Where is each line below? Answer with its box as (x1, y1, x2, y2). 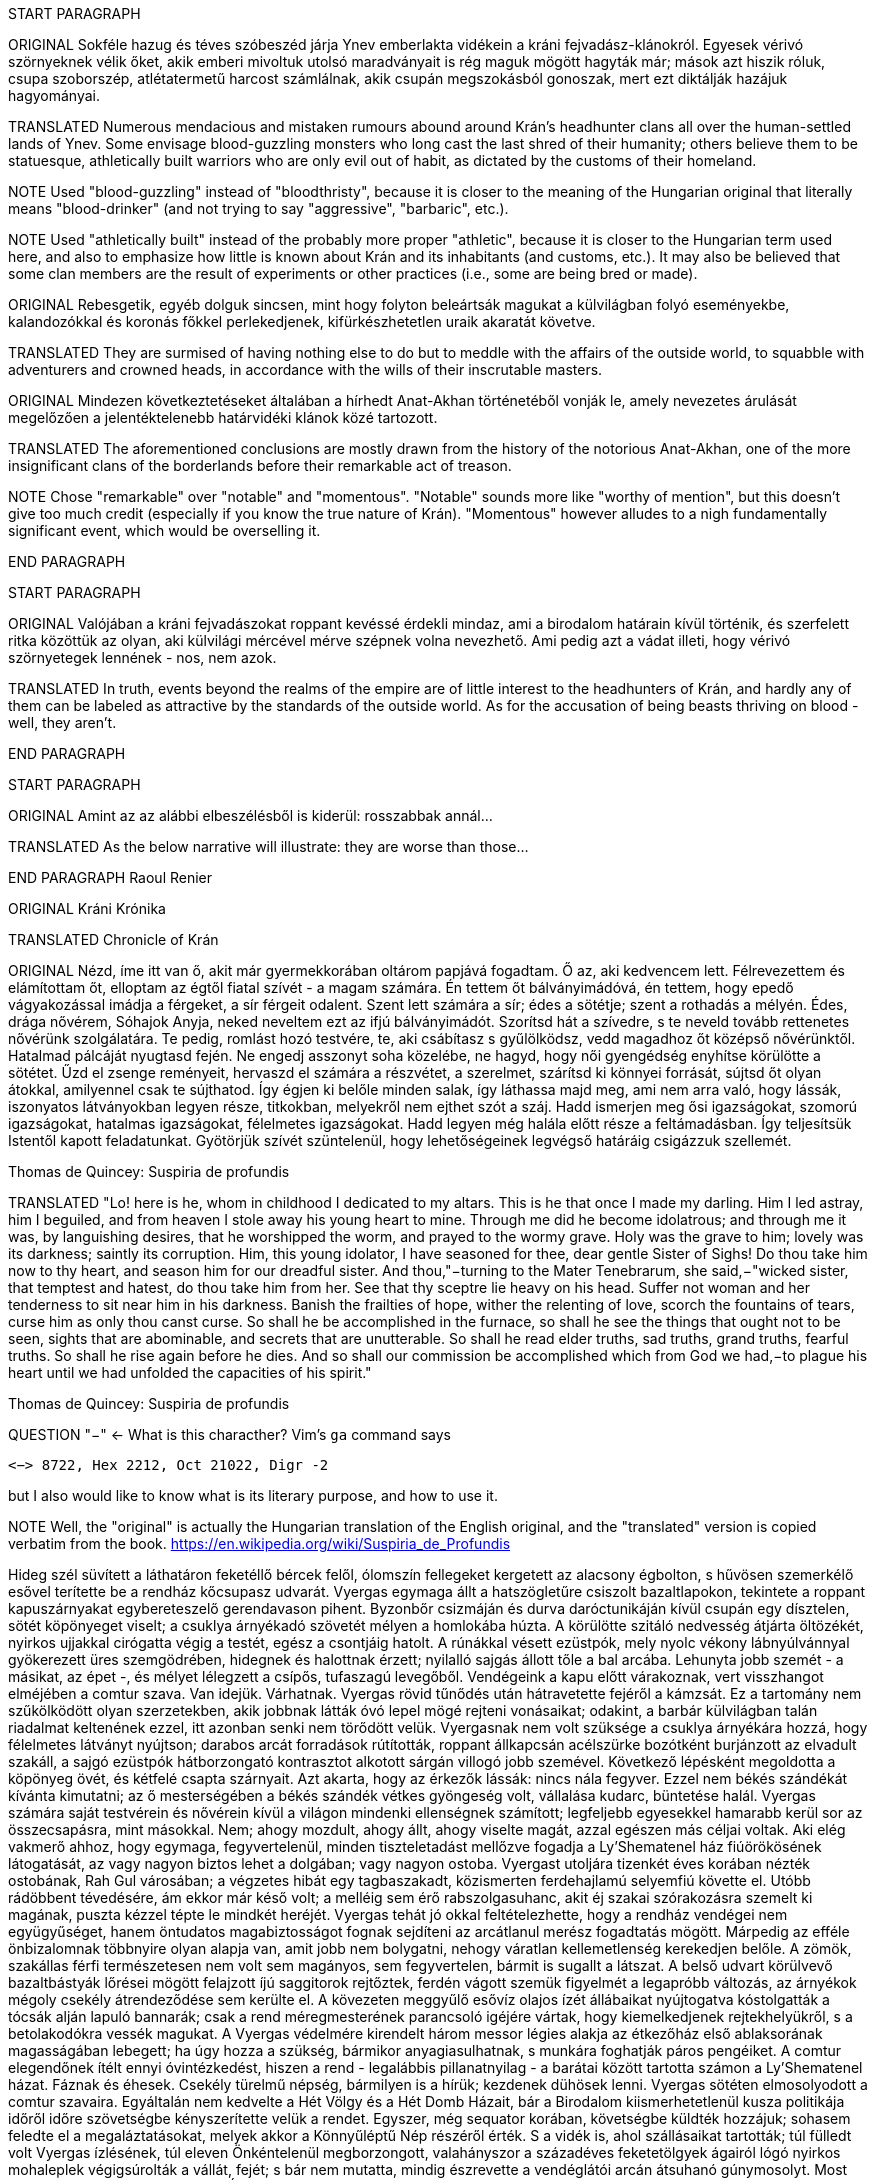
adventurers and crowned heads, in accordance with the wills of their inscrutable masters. (8, 361, 603, 378)
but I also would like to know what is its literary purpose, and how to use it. (8, 1487, 498, 1504)
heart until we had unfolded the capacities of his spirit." (8, 1364, 372, 1381)
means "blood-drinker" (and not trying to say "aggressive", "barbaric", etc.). (8, 200, 509, 217)
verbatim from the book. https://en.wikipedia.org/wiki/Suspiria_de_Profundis (8, 1535, 511, 1552)
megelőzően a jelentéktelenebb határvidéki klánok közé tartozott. (8, 409, 438, 426)
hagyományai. (8, 87, 100, 104)
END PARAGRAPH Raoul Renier (8, 869, 213, 886)
